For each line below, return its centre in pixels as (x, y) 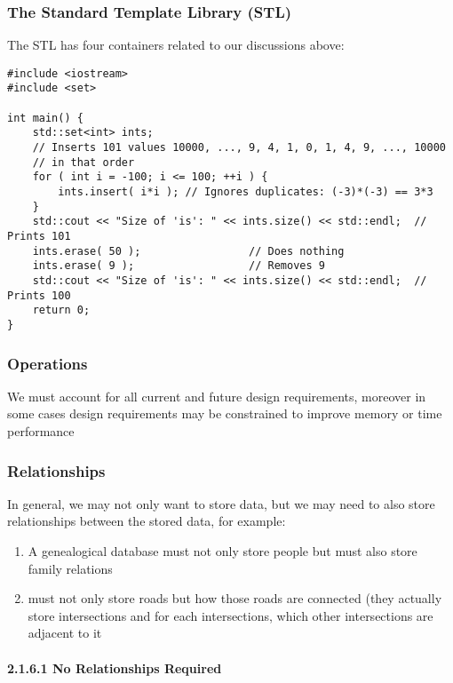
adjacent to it (65, 633)
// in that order (83, 162)
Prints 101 (39, 237)
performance (41, 431)
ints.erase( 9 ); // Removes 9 (179, 266)
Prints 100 (39, 295)
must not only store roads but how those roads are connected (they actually (235, 598)
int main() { (45, 118)
